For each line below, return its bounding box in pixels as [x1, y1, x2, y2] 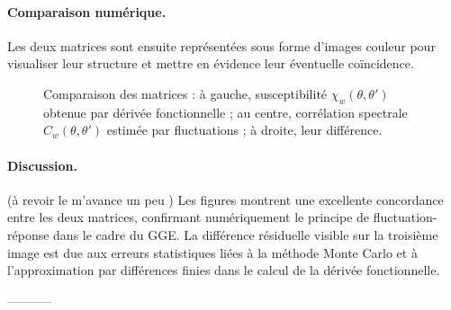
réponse [7, 225, 50, 244]
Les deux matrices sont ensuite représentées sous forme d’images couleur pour [7, 36, 436, 55]
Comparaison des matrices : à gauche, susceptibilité [43, 84, 328, 102]
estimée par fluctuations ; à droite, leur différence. [106, 120, 383, 139]
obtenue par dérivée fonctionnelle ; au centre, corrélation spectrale [43, 102, 408, 121]
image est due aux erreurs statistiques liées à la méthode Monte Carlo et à [7, 243, 418, 261]
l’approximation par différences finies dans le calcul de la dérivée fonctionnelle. [7, 261, 440, 279]
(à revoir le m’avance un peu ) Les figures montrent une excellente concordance [7, 190, 444, 208]
